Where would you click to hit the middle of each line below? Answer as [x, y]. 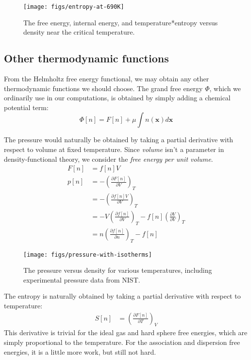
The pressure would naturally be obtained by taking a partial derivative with [119, 140]
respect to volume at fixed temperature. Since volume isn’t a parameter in [114, 149]
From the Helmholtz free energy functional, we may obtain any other [107, 79]
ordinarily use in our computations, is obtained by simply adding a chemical [117, 98]
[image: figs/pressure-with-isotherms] [88, 255]
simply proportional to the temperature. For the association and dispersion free [122, 342]
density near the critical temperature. [79, 32]
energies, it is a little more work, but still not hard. [80, 351]
